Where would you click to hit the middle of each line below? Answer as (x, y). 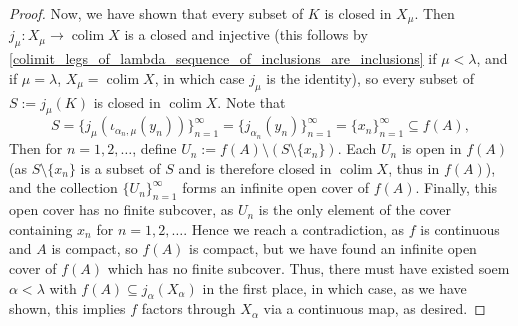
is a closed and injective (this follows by (246, 34)
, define (154, 148)
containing (41, 228)
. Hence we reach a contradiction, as (294, 228)
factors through (188, 308)
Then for (36, 148)
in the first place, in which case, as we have (334, 287)
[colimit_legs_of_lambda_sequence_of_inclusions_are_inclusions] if (223, 58)
